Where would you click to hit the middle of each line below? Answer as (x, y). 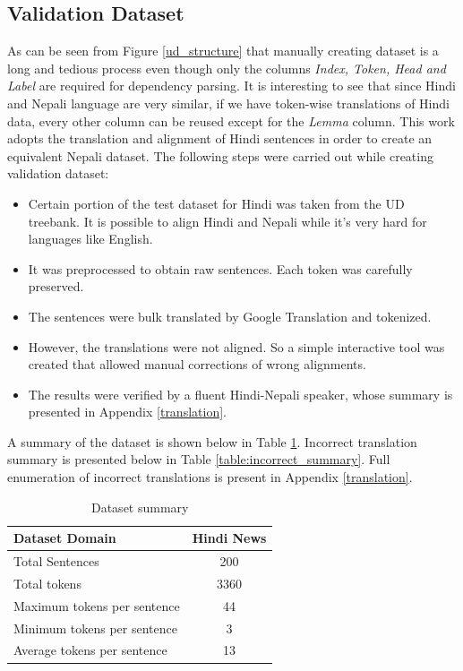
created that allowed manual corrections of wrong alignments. (197, 364)
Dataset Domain (65, 538)
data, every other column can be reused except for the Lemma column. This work (231, 120)
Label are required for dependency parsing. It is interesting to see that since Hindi (231, 86)
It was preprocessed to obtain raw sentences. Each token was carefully (220, 268)
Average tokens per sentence (90, 650)
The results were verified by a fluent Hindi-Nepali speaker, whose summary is (240, 394)
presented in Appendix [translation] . (127, 412)
